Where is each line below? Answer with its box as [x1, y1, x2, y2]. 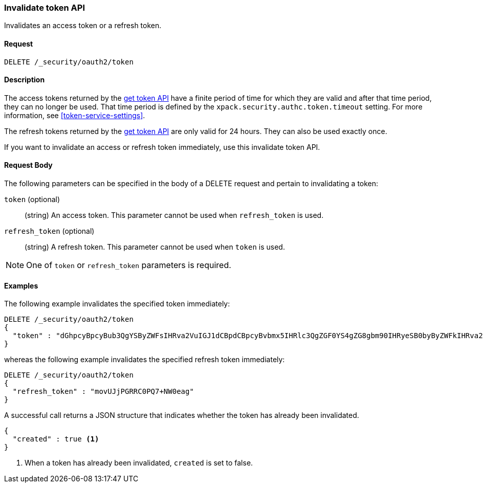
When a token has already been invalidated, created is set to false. [25, 458, 253, 468]
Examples [4, 281, 38, 290]
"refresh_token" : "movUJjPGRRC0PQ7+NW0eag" [12, 387, 194, 396]
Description [4, 75, 45, 84]
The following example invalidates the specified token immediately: [4, 299, 230, 308]
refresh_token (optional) [4, 227, 95, 236]
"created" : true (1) [12, 435, 99, 444]
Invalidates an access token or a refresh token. [4, 21, 162, 30]
